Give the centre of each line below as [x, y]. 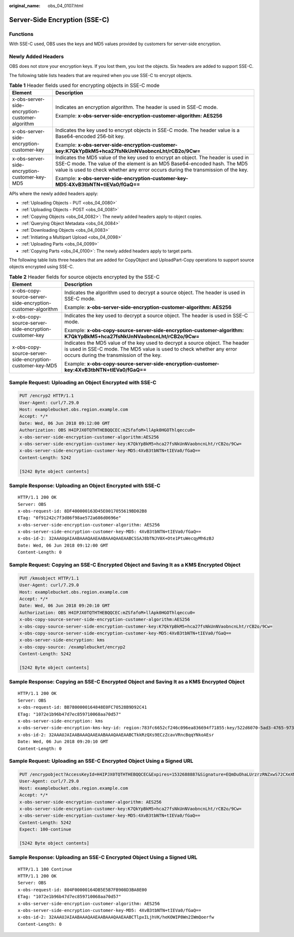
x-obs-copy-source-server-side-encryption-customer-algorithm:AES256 [105, 620]
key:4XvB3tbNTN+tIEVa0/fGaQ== [106, 370]
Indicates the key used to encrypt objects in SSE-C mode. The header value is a [147, 130]
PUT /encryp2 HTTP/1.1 [47, 396]
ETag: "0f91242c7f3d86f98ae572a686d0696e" [70, 518]
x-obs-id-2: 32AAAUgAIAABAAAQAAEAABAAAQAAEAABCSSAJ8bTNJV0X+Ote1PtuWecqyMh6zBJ [116, 538]
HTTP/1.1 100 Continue [45, 869]
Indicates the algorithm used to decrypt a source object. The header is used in [155, 293]
